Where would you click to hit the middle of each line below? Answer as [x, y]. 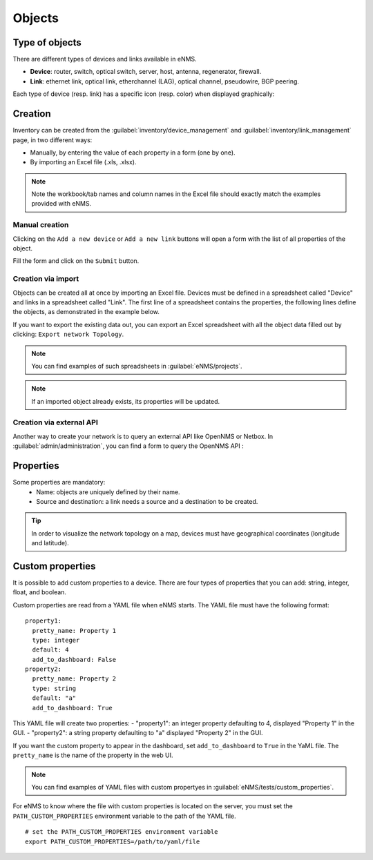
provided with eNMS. [61, 204]
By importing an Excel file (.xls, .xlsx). [83, 162]
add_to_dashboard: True [73, 708]
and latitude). [50, 543]
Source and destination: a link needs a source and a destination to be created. [147, 501]
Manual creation [41, 225]
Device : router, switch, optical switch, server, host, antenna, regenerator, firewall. [146, 72]
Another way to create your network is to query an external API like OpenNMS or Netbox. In [143, 436]
